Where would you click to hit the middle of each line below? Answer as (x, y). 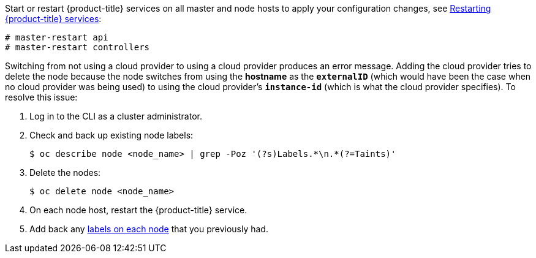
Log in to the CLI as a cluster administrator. (116, 116)
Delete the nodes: (65, 173)
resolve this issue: (41, 97)
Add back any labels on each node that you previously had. (149, 229)
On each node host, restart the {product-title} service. (138, 210)
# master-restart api (57, 37)
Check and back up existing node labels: (111, 135)
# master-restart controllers (77, 47)
